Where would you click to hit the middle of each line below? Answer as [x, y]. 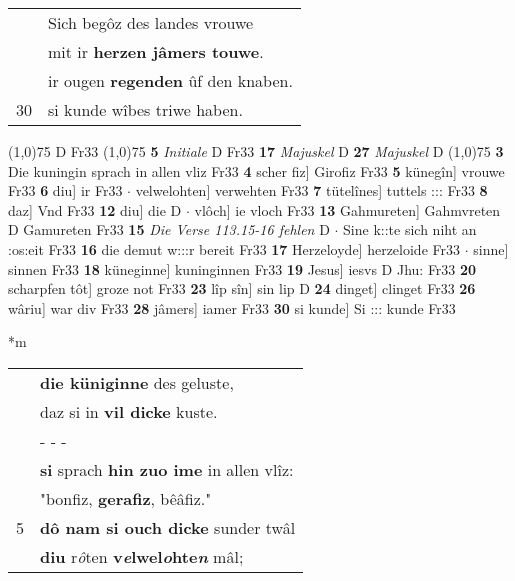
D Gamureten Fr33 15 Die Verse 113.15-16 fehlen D [169, 229]
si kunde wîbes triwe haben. [145, 109]
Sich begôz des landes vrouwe [151, 22]
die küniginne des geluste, [137, 382]
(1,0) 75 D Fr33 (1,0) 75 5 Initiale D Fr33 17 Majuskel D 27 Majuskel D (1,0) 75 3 [256, 151]
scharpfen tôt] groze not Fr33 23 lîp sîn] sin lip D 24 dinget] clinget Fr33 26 [242, 288]
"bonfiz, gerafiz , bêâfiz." [126, 498]
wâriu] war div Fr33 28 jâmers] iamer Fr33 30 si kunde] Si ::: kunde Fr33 [232, 307]
